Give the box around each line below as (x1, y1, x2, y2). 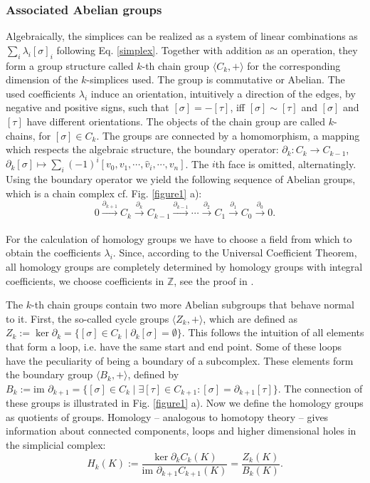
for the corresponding (247, 58, 341, 73)
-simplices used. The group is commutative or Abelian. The (86, 72, 345, 87)
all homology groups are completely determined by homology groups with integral (6, 259, 363, 274)
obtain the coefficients (6, 245, 101, 260)
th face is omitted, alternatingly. (215, 156, 356, 171)
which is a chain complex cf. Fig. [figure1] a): (6, 185, 202, 200)
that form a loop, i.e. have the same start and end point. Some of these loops (6, 339, 342, 353)
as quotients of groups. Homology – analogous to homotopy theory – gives (6, 409, 329, 424)
